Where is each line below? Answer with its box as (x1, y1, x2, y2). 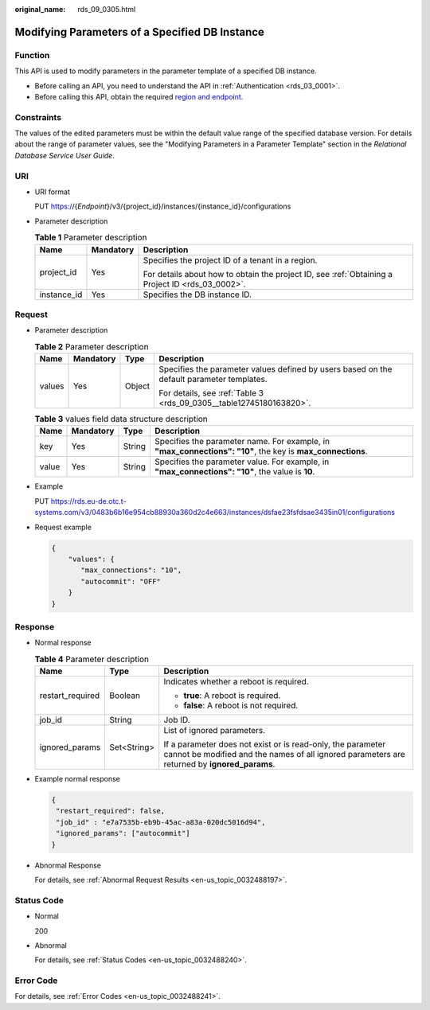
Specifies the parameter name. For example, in (154, 436, 330, 447)
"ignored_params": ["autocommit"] (56, 829, 190, 838)
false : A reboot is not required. (183, 700, 299, 712)
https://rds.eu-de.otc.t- (50, 496, 127, 505)
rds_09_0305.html (77, 5, 136, 14)
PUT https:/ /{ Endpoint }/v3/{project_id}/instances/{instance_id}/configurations (34, 201, 291, 211)
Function (14, 49, 50, 60)
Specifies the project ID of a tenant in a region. (143, 255, 318, 266)
